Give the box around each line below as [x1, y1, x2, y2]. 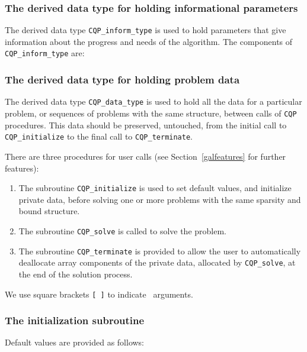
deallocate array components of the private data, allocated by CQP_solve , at [18, 256, 296, 269]
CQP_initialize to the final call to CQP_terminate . [5, 130, 193, 143]
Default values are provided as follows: [5, 336, 145, 348]
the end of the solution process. [18, 267, 133, 280]
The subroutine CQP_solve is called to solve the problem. [18, 224, 226, 237]
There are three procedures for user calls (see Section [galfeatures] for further [5, 150, 286, 162]
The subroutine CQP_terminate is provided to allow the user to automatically [18, 244, 301, 257]
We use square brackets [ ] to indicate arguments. [5, 288, 193, 300]
